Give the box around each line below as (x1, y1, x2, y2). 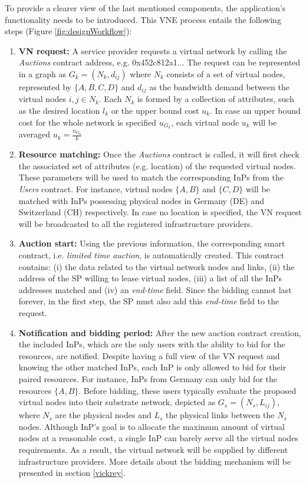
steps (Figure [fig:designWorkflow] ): (5, 25, 132, 37)
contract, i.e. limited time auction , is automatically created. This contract (18, 249, 285, 261)
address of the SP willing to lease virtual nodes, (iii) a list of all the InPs (18, 272, 282, 284)
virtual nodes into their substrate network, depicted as (18, 396, 216, 408)
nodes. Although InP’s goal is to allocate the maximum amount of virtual (18, 420, 285, 432)
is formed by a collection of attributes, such (137, 93, 294, 105)
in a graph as (18, 67, 67, 80)
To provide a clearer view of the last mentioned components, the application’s (5, 2, 286, 14)
